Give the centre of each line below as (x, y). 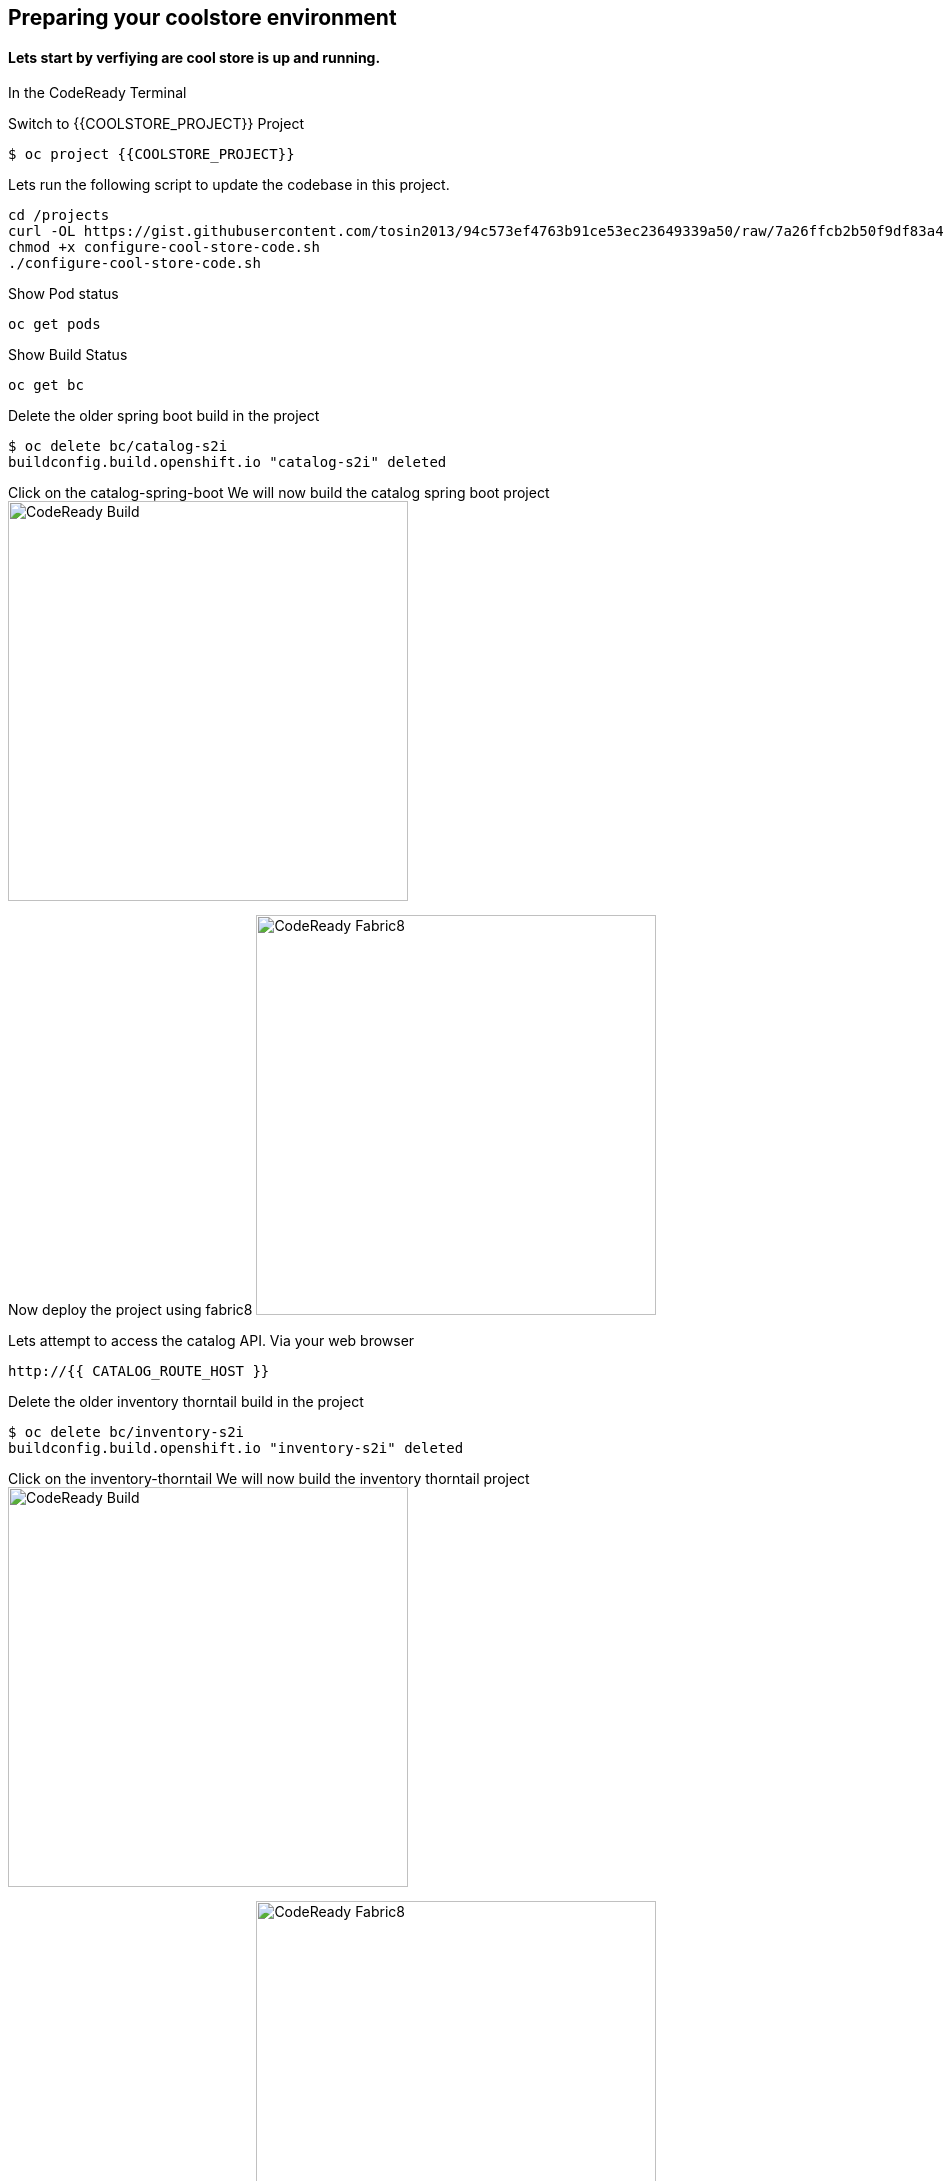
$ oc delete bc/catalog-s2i (118, 446)
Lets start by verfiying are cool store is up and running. (194, 57)
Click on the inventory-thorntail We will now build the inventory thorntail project (269, 1479)
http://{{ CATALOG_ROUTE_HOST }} (139, 1371)
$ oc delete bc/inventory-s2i (126, 1432)
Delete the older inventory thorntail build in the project (186, 1402)
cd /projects (59, 215)
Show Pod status (63, 294)
